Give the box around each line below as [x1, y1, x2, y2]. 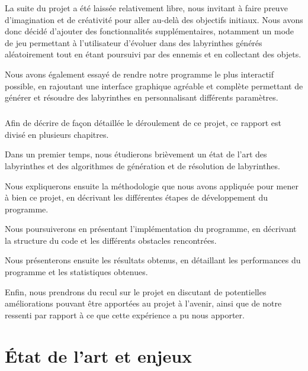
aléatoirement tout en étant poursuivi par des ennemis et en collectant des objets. [5, 48, 301, 60]
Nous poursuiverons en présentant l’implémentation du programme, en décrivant [5, 222, 297, 235]
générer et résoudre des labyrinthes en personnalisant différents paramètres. [5, 91, 278, 104]
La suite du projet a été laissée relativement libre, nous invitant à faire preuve [5, 2, 288, 14]
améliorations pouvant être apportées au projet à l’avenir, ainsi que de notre [5, 297, 282, 309]
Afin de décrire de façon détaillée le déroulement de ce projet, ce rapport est [5, 117, 281, 129]
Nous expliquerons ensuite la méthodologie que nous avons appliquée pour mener [5, 179, 299, 192]
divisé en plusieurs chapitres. [5, 128, 109, 140]
